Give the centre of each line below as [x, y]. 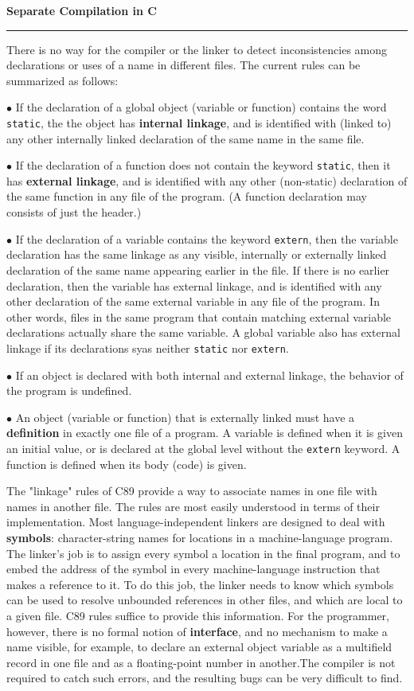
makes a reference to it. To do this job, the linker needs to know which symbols [200, 584]
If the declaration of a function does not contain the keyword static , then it [203, 165]
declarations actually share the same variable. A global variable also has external [203, 332]
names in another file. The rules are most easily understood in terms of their [193, 506]
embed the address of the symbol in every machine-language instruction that [193, 569]
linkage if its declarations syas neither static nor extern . [148, 347]
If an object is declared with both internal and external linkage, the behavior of [209, 375]
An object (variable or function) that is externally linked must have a [185, 417]
